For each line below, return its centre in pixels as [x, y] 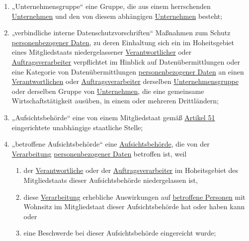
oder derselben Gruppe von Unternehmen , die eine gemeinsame [108, 91]
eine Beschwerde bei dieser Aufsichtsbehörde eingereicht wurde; [120, 233]
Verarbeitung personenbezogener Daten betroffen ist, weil [99, 153]
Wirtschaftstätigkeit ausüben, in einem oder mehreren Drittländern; [115, 101]
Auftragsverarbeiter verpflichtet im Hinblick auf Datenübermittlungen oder [126, 61]
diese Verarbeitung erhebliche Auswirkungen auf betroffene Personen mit [134, 197]
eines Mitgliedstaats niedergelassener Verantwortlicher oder [102, 52]
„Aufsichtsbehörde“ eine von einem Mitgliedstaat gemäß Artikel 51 [113, 117]
